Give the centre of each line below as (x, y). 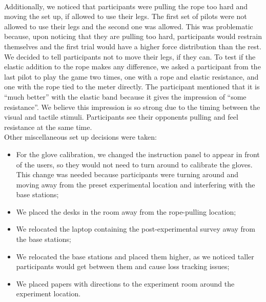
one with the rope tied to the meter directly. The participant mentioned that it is (132, 87)
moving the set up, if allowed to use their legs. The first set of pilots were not (126, 16)
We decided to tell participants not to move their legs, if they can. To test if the (130, 56)
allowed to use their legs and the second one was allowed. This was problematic (129, 26)
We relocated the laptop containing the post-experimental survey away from (136, 229)
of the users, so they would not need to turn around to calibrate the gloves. (134, 164)
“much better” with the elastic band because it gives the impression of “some (125, 96)
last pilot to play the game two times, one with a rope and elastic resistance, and (131, 76)
